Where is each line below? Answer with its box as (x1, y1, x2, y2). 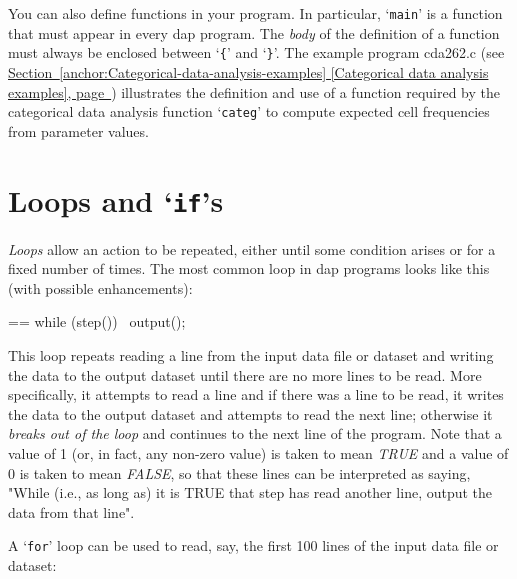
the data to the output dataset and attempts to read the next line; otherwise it (8, 403, 493, 424)
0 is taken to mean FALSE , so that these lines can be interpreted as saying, (8, 462, 471, 483)
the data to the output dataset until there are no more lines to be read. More (8, 364, 482, 385)
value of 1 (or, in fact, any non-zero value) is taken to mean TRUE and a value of (8, 442, 509, 463)
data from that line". (8, 501, 135, 522)
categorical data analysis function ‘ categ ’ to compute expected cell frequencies (8, 101, 490, 122)
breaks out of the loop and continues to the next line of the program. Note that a (8, 423, 502, 444)
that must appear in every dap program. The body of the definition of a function (8, 22, 500, 43)
